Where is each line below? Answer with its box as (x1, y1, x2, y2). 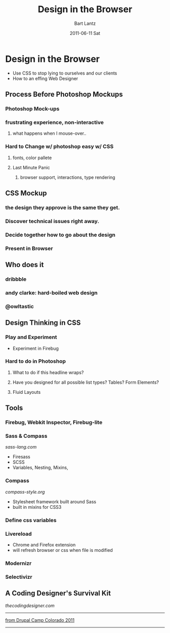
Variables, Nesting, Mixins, (12, 465, 68, 471)
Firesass (12, 454, 30, 460)
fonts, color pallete (12, 155, 52, 161)
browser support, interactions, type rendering (20, 174, 115, 180)
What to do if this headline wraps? (12, 369, 84, 376)
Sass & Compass (5, 432, 48, 439)
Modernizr (5, 560, 32, 567)
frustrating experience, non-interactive (5, 119, 104, 126)
